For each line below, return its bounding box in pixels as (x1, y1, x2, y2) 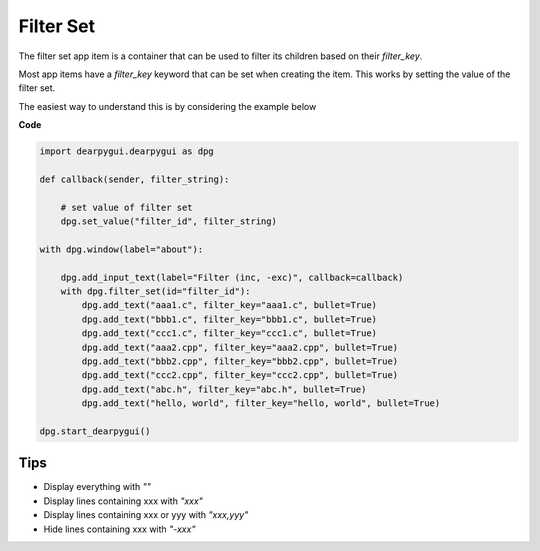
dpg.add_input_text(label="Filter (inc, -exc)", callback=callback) (60, 271, 404, 283)
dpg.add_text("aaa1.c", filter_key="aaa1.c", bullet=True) (81, 300, 378, 311)
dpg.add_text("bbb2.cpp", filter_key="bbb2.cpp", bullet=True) (81, 355, 399, 367)
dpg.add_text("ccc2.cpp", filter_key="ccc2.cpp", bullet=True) (81, 370, 399, 381)
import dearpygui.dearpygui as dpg (39, 146, 214, 157)
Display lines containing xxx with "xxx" (43, 495, 204, 507)
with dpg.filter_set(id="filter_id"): (60, 286, 251, 297)
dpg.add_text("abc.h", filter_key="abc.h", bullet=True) (81, 383, 367, 395)
